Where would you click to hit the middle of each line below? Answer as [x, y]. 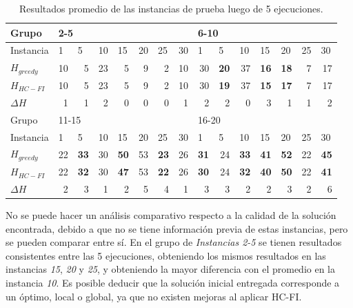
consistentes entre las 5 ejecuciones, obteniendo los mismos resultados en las [166, 255]
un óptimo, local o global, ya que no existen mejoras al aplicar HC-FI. [154, 296]
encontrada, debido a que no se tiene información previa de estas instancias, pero [177, 228]
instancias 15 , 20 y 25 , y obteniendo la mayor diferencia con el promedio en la [170, 269]
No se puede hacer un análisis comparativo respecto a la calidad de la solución [171, 215]
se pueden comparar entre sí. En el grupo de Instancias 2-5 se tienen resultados [174, 242]
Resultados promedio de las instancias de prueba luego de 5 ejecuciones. [171, 8]
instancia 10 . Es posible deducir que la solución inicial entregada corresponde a [173, 282]
